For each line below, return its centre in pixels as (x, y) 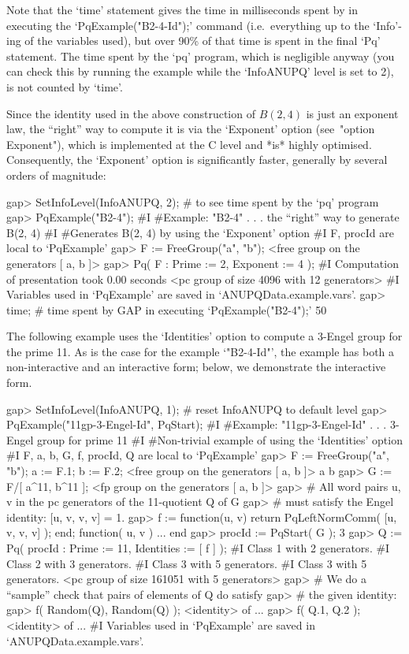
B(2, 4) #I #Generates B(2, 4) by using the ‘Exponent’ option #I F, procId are (200, 232)
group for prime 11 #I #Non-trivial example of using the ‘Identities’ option (220, 439)
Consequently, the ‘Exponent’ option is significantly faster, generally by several (197, 160)
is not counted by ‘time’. (65, 86)
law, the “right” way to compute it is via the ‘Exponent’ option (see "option (191, 129)
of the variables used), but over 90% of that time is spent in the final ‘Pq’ (203, 41)
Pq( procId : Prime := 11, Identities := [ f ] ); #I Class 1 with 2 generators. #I (198, 548)
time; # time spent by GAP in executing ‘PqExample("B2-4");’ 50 (167, 309)
